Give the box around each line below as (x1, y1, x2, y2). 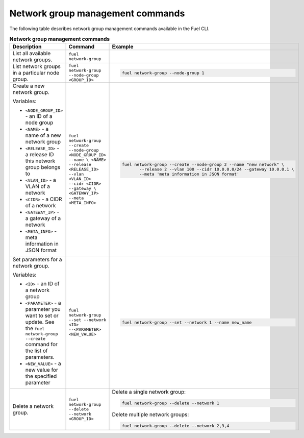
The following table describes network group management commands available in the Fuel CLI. (9, 26, 210, 32)
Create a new (12, 82, 45, 89)
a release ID (25, 151, 54, 158)
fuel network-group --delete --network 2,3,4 (121, 423, 230, 428)
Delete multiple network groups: (112, 411, 189, 418)
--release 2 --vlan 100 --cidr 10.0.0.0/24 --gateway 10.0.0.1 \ (139, 166, 294, 172)
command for (25, 341, 58, 348)
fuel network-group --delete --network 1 (121, 401, 219, 406)
